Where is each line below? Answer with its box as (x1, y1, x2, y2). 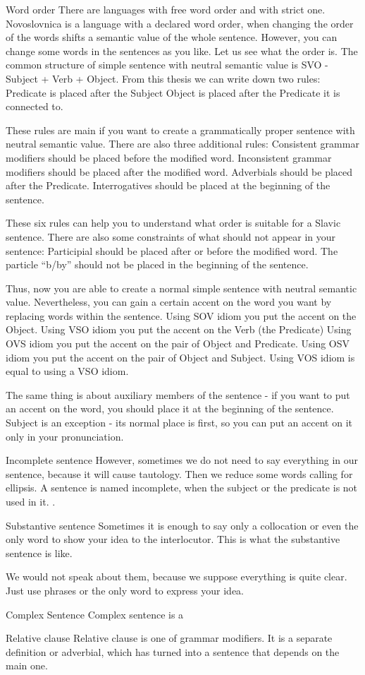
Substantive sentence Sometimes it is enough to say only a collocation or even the (6, 518, 359, 532)
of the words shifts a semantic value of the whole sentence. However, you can (6, 30, 338, 44)
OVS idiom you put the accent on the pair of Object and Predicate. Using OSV (6, 336, 350, 351)
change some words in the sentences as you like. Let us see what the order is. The (6, 43, 358, 58)
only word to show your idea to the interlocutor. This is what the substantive (6, 532, 340, 546)
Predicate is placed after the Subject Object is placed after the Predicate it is (6, 85, 340, 100)
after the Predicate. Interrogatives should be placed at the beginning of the (6, 178, 330, 193)
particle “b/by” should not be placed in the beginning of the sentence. (6, 257, 309, 272)
